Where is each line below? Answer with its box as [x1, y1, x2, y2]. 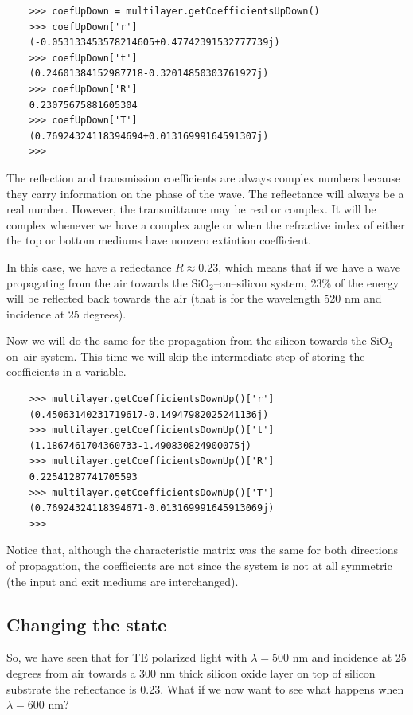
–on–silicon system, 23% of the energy [213, 274, 399, 291]
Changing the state [6, 611, 167, 636]
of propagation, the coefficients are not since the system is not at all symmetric [6, 557, 392, 573]
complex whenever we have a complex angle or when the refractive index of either [6, 216, 405, 232]
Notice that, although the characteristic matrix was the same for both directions [6, 541, 399, 558]
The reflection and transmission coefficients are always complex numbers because [6, 169, 401, 186]
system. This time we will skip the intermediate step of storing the [40, 347, 365, 364]
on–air [6, 347, 37, 364]
